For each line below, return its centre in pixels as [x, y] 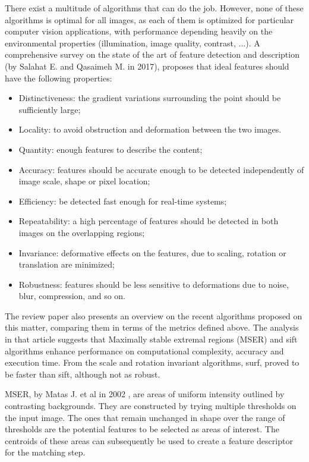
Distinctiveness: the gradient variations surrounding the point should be [150, 98]
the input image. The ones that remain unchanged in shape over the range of [145, 417]
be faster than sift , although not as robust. [83, 374]
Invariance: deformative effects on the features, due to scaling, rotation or [152, 252]
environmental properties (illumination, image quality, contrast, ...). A [133, 43]
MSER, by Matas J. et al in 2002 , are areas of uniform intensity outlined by [145, 394]
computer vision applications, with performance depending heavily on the [139, 31]
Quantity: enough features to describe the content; [111, 149]
